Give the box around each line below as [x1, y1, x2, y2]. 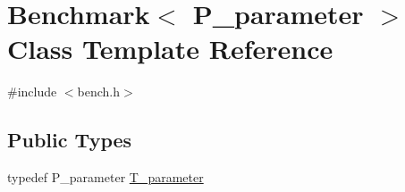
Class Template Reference [7, 30, 333, 67]
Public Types [7, 126, 132, 154]
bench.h [77, 82, 121, 101]
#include [7, 82, 57, 101]
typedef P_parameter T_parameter [7, 168, 204, 187]
